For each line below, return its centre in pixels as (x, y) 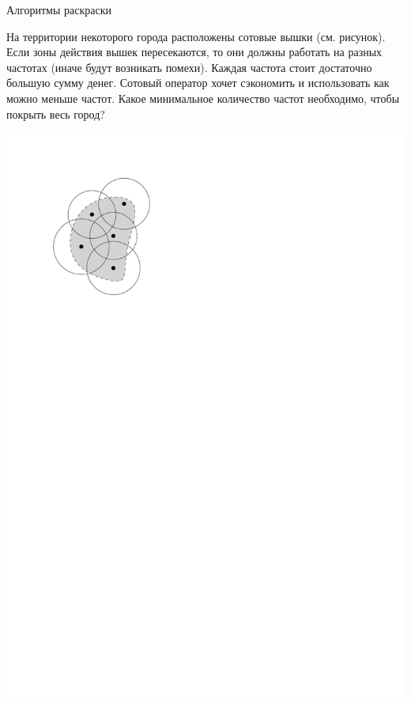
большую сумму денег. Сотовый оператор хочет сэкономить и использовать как (198, 83)
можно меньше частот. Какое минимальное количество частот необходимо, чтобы (203, 98)
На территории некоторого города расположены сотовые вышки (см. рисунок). (196, 36)
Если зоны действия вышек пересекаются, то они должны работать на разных (194, 52)
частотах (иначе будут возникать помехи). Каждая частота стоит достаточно (189, 67)
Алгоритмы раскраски (59, 9)
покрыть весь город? (56, 113)
